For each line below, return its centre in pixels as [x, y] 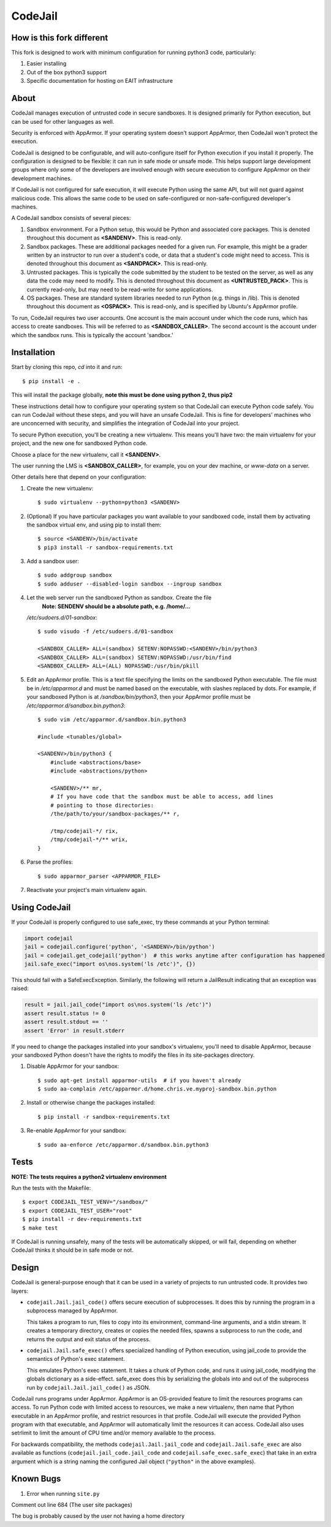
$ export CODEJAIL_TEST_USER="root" [77, 1210]
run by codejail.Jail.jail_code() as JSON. [88, 1387]
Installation [33, 352]
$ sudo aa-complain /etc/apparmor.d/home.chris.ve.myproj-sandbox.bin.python [157, 1089]
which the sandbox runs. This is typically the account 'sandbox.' [92, 335]
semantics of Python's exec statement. [76, 1359]
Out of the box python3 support [67, 72]
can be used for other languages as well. [63, 121]
